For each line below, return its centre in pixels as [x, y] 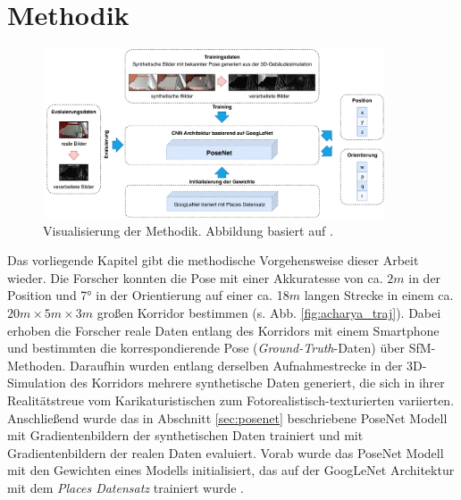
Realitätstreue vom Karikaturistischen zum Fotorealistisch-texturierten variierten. [231, 400]
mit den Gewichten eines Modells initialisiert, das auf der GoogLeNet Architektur [231, 470]
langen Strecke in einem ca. [379, 295]
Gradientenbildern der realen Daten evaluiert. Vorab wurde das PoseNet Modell [226, 452]
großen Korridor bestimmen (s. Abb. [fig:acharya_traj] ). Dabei [269, 313]
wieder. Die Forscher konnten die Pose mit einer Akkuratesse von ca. [195, 277]
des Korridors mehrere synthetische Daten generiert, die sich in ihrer [257, 383]
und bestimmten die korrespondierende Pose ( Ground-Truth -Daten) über [206, 348]
